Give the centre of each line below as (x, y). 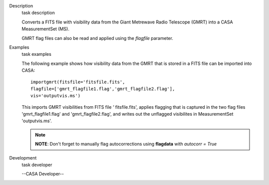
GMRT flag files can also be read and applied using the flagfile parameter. (97, 38)
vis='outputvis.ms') (56, 96)
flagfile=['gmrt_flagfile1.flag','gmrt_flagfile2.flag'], (103, 89)
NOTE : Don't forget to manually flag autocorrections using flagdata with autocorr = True (126, 144)
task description (38, 13)
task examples (37, 54)
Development (23, 158)
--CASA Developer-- (43, 174)
